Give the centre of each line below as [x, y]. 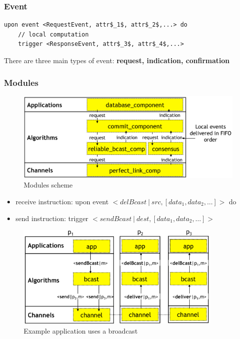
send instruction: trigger [52, 218]
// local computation [53, 34]
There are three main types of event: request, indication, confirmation [117, 60]
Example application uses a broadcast [81, 330]
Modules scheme [48, 185]
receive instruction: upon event [62, 202]
